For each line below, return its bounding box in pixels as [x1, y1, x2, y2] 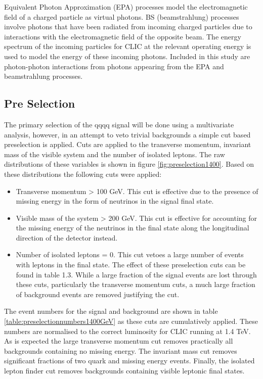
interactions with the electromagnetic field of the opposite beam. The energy [4, 31, 241, 41]
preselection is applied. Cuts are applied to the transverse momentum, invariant [4, 139, 251, 150]
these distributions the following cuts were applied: [4, 168, 162, 179]
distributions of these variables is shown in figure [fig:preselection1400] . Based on [4, 159, 254, 169]
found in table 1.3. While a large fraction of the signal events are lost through [16, 269, 257, 279]
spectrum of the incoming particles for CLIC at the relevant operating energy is [4, 41, 251, 52]
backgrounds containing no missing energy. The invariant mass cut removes [4, 345, 237, 356]
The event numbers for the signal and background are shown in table [4, 306, 218, 316]
